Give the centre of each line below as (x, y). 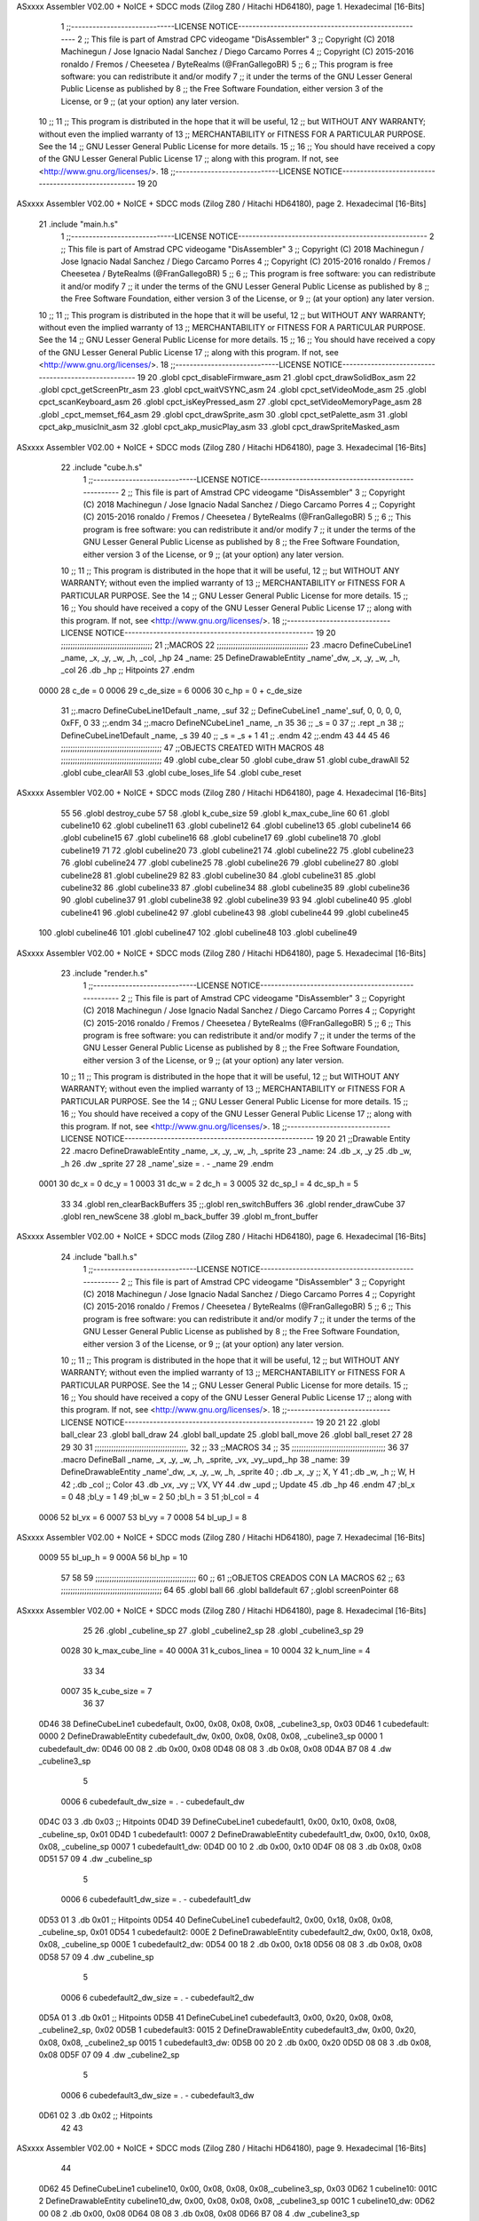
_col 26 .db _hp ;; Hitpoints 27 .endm (128, 670)
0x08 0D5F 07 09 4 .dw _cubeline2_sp (109, 2055)
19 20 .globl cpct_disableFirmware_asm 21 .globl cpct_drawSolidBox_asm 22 (277, 377)
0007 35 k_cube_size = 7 (106, 1692)
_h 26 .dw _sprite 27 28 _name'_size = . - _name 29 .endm (167, 1163)
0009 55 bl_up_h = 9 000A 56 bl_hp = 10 (113, 1557)
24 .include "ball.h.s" (99, 1256)
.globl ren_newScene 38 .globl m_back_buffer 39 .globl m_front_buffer (189, 1216)
